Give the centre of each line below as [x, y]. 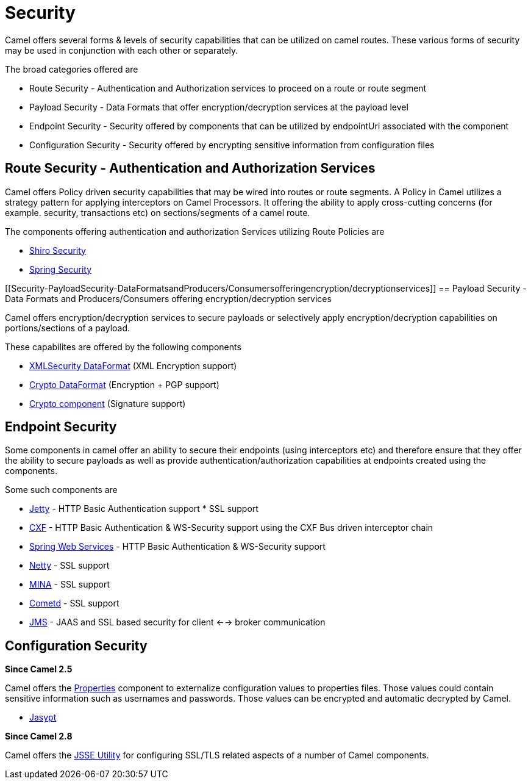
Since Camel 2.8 [39, 736]
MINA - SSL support [70, 584]
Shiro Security [58, 250]
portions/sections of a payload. [68, 328]
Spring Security [61, 269]
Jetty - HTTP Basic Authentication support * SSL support [144, 509]
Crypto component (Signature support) [108, 403]
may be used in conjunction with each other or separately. [122, 50]
